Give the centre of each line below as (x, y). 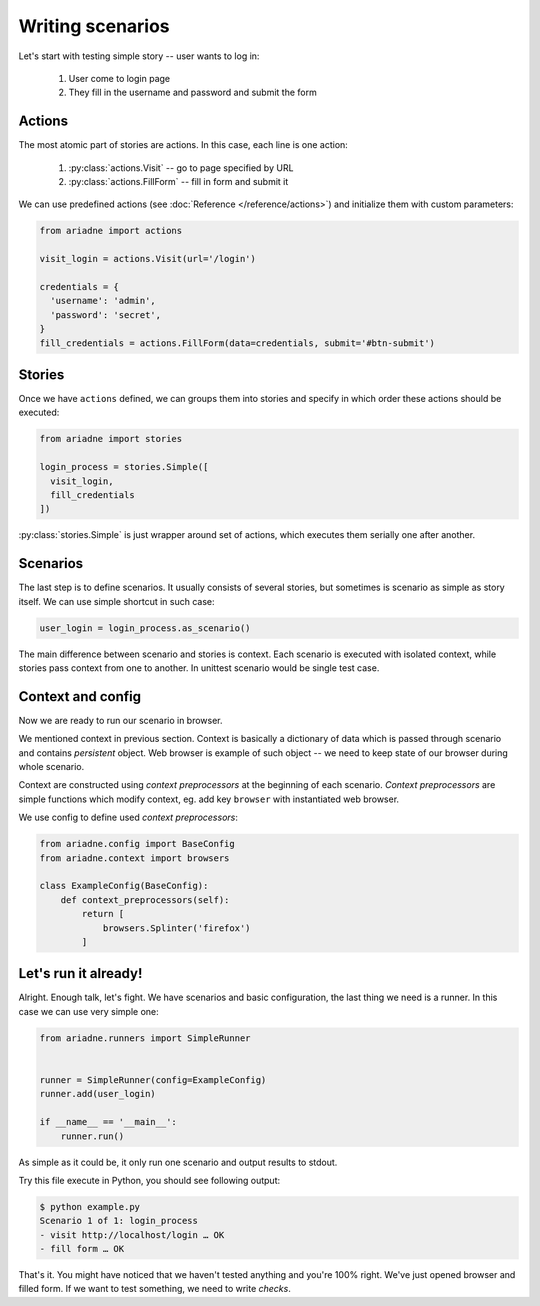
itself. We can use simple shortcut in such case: (116, 601)
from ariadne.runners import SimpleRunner (145, 1038)
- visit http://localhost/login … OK (132, 1234)
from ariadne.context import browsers (134, 858)
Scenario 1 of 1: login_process (119, 1221)
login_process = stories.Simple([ (124, 467)
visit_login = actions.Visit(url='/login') (148, 259)
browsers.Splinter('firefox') (176, 928)
